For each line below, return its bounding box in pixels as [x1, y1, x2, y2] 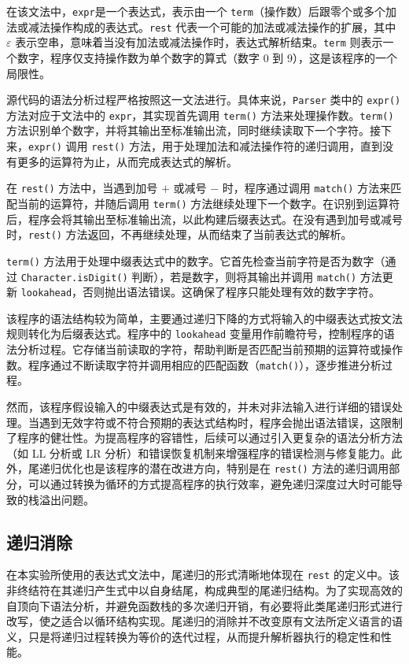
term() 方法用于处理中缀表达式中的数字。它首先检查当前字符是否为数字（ [6, 252, 385, 269]
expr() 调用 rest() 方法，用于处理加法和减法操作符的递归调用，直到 [28, 138, 382, 154]
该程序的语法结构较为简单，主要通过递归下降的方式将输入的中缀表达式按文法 [6, 310, 403, 326]
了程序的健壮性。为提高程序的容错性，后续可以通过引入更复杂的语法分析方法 [6, 429, 403, 446]
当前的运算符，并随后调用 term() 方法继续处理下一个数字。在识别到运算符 [17, 195, 400, 211]
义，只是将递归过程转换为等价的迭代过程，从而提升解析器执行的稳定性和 [6, 628, 381, 644]
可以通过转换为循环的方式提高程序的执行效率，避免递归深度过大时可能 [28, 475, 392, 492]
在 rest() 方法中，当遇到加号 [6, 180, 158, 196]
